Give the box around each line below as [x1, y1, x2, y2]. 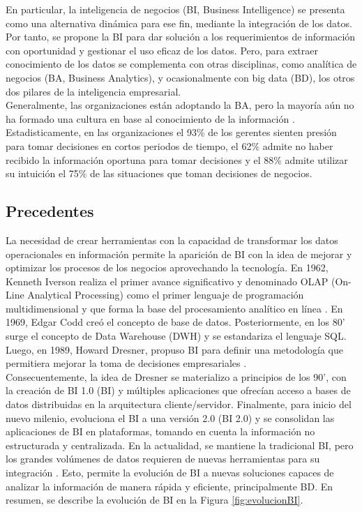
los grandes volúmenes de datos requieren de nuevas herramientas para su [6, 451, 320, 466]
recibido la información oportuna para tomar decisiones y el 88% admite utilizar [6, 152, 348, 167]
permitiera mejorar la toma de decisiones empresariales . [6, 356, 247, 370]
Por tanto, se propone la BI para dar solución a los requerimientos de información [6, 29, 356, 44]
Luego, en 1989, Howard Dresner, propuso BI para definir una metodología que [6, 342, 343, 356]
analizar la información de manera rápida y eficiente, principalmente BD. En [6, 479, 333, 493]
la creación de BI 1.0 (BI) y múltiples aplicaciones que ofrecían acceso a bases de [6, 383, 351, 398]
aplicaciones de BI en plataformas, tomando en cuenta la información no [6, 424, 315, 439]
